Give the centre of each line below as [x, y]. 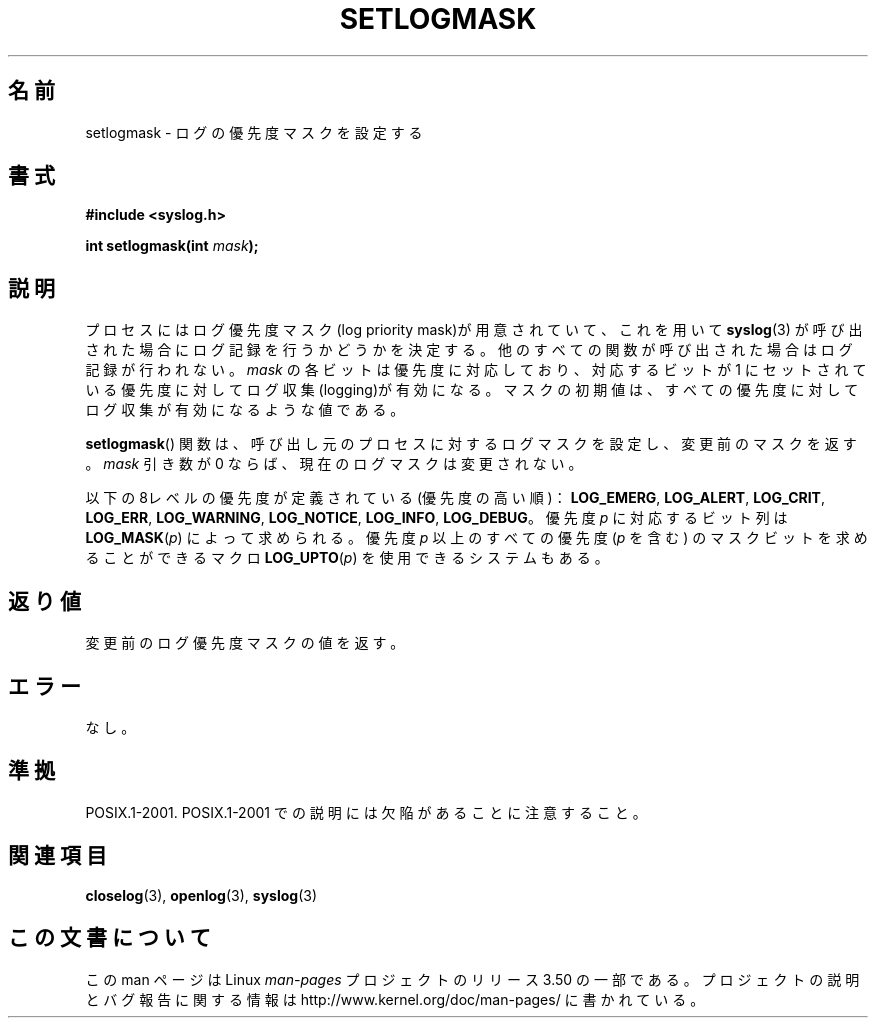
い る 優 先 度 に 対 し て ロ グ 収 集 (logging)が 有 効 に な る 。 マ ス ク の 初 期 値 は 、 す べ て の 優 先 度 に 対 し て [472, 390]
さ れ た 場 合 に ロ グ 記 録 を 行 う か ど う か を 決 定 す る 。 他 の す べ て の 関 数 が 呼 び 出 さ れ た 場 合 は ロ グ [469, 350]
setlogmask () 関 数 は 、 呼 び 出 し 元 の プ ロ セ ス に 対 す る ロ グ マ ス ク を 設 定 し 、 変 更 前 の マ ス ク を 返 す [471, 444]
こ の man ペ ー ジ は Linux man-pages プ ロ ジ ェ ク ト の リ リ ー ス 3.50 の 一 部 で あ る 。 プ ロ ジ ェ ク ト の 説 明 [472, 979]
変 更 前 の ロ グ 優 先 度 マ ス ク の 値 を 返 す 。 [245, 643]
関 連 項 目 [57, 856]
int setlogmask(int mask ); [172, 246]
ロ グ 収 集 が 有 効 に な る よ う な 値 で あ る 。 [245, 410]
